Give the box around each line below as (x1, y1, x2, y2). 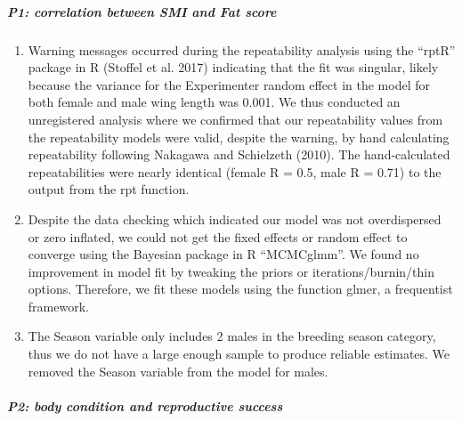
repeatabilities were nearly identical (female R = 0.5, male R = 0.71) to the (28, 162, 442, 181)
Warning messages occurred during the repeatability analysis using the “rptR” (28, 40, 456, 59)
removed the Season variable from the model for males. (28, 361, 328, 380)
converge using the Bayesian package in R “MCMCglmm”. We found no (28, 245, 419, 263)
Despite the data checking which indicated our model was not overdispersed (28, 209, 442, 228)
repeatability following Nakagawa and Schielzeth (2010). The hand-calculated (28, 145, 450, 164)
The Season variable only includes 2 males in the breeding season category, (28, 327, 436, 345)
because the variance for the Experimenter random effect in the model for (28, 75, 431, 93)
